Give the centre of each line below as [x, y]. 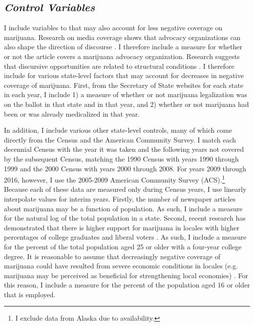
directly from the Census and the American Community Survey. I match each [120, 139]
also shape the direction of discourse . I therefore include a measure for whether [123, 47]
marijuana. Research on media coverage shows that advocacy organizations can [122, 37]
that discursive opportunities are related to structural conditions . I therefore [119, 66]
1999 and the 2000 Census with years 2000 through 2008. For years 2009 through [125, 168]
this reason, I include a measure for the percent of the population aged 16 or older [127, 285]
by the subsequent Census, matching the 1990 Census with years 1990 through [121, 158]
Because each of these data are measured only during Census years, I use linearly [125, 189]
